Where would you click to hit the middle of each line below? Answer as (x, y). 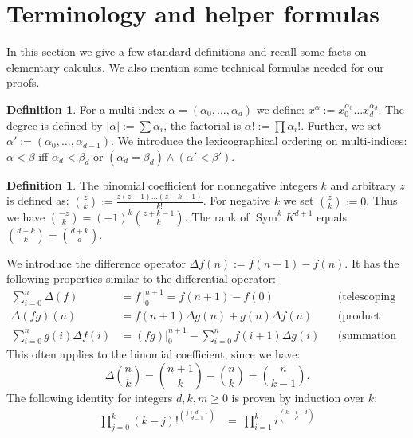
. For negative (236, 200)
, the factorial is (203, 125)
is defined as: (38, 200)
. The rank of (217, 216)
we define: (280, 109)
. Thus (382, 200)
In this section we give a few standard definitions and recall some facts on (187, 51)
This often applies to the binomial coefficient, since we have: (153, 354)
